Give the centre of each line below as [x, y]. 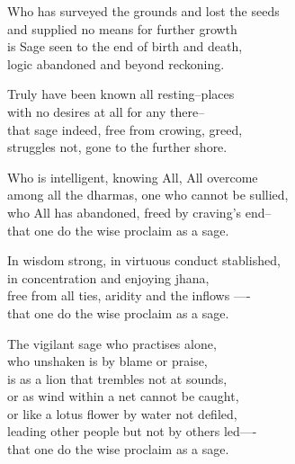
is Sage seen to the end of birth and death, [125, 46]
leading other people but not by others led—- [132, 431]
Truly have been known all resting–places [121, 94]
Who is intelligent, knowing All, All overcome [133, 177]
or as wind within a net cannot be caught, [123, 396]
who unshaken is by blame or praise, [107, 361]
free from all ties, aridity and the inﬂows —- [129, 295]
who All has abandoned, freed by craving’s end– [139, 212]
